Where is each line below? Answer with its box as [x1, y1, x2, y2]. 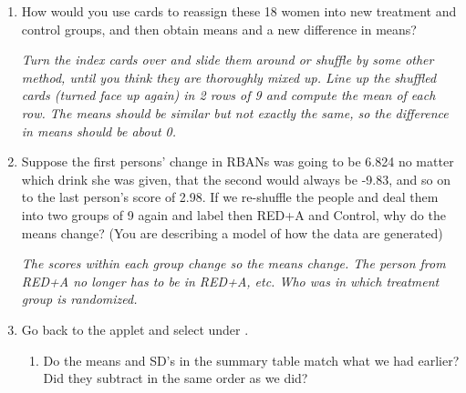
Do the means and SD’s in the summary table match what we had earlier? [43, 350, 460, 369]
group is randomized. [21, 289, 138, 308]
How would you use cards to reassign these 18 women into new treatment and [21, 2, 457, 20]
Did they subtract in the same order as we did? [43, 368, 308, 388]
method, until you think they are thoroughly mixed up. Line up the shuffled [21, 67, 437, 86]
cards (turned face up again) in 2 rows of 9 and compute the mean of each [21, 86, 436, 105]
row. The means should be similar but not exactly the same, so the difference [21, 103, 449, 122]
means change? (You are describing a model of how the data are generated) [21, 223, 443, 242]
